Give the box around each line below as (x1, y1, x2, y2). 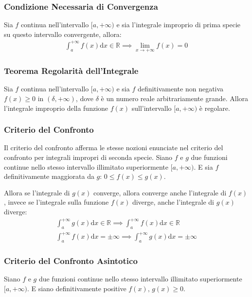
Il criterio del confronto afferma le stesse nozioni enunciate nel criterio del (4, 142, 223, 153)
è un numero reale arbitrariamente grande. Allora (101, 93, 249, 103)
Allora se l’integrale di (4, 187, 70, 197)
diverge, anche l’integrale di (132, 197, 215, 207)
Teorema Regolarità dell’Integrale (4, 65, 139, 77)
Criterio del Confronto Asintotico (4, 255, 138, 267)
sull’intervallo (131, 103, 172, 113)
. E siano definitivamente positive (27, 283, 126, 293)
